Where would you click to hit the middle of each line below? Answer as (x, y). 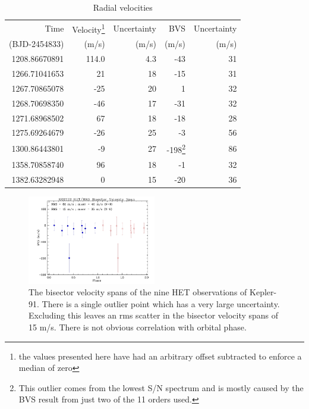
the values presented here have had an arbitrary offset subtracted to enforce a (160, 356)
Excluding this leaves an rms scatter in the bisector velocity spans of (154, 315)
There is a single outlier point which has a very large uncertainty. (161, 303)
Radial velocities (123, 7)
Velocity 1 (89, 28)
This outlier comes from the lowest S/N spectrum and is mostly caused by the (161, 387)
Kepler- (263, 292)
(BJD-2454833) (37, 44)
